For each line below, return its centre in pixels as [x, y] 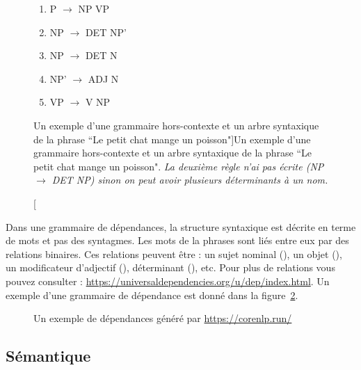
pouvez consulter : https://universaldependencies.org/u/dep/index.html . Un [168, 281]
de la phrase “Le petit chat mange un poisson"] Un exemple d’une [172, 139]
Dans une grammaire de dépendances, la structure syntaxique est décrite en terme [181, 226]
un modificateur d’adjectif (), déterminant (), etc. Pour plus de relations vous [170, 267]
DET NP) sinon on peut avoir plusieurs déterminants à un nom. [190, 180]
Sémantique [48, 356]
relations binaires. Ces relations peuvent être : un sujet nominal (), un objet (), [174, 254]
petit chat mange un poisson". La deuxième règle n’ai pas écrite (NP [179, 166]
